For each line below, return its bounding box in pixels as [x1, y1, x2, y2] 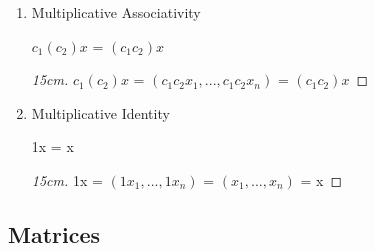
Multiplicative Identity [31, 102, 170, 123]
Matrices [8, 218, 101, 249]
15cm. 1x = [31, 169, 103, 190]
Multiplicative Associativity [31, 2, 201, 22]
